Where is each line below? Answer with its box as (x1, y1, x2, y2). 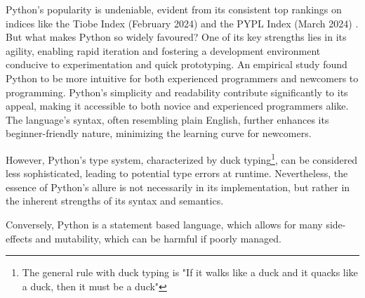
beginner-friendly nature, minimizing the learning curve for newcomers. (6, 126, 312, 141)
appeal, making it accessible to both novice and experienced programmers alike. (6, 98, 349, 113)
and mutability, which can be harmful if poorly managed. (35, 231, 281, 245)
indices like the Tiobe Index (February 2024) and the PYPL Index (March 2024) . (6, 15, 359, 30)
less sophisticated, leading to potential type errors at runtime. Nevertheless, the (6, 166, 348, 181)
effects (6, 231, 32, 245)
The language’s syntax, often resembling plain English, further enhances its (6, 112, 329, 127)
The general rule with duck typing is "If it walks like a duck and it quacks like (22, 265, 358, 280)
